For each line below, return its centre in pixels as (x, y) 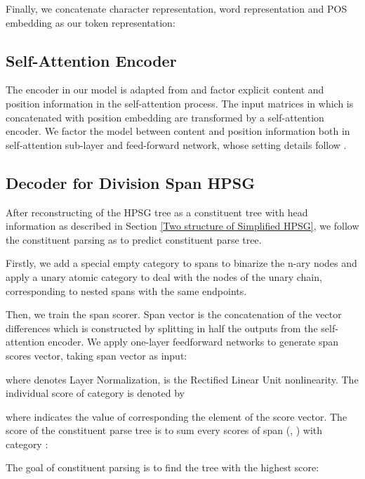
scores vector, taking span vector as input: (97, 355)
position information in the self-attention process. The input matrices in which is (180, 103)
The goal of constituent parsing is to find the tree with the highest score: (162, 467)
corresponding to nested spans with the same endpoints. (126, 290)
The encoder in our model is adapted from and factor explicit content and (165, 90)
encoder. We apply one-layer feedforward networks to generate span (193, 342)
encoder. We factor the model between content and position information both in (178, 131)
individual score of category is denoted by (95, 393)
